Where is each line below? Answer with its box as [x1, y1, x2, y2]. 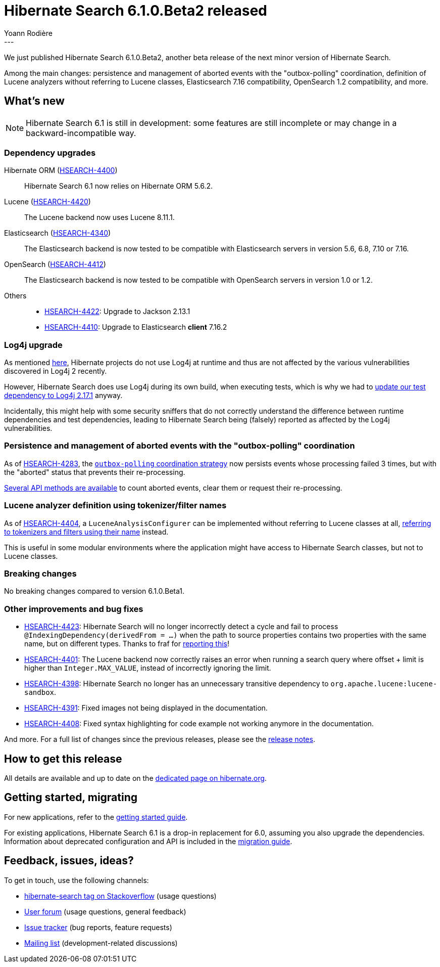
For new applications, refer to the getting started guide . [4, 812, 188, 821]
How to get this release [4, 752, 122, 765]
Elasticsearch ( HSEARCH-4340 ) [4, 229, 111, 238]
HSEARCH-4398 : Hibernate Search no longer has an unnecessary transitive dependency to [24, 679, 329, 688]
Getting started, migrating [4, 791, 138, 804]
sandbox [24, 688, 55, 697]
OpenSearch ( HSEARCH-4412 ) [4, 260, 106, 269]
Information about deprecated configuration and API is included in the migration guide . [4, 837, 292, 846]
